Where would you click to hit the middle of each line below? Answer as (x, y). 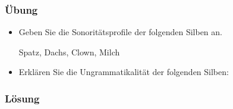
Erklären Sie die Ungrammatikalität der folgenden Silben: (124, 72)
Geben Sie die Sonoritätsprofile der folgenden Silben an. (120, 32)
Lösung (22, 98)
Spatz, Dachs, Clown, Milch (69, 52)
